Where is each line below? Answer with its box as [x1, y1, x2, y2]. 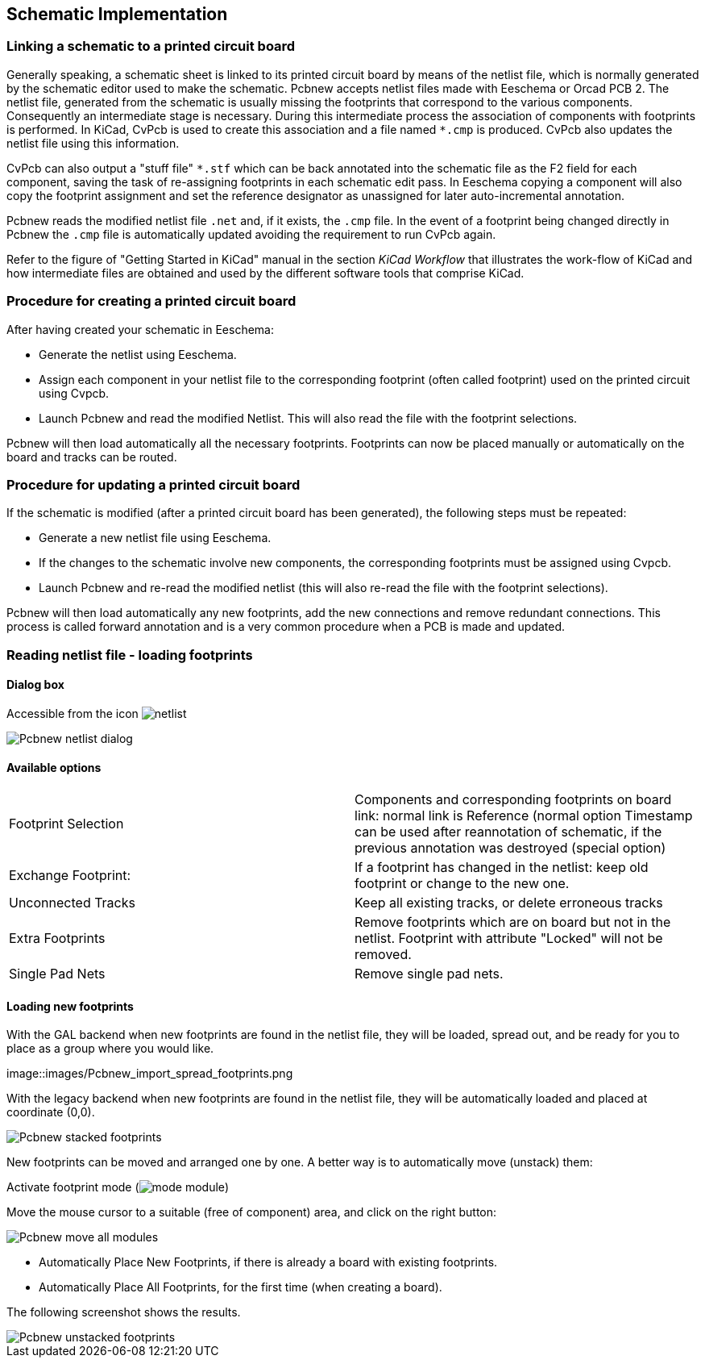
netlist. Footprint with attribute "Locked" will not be [355, 930, 663, 947]
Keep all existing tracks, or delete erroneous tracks [355, 895, 663, 911]
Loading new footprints [6, 999, 134, 1013]
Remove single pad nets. [355, 966, 504, 982]
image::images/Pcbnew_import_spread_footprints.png [6, 1066, 293, 1081]
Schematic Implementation [6, 4, 228, 24]
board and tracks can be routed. [6, 449, 177, 464]
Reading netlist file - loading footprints [6, 646, 253, 663]
